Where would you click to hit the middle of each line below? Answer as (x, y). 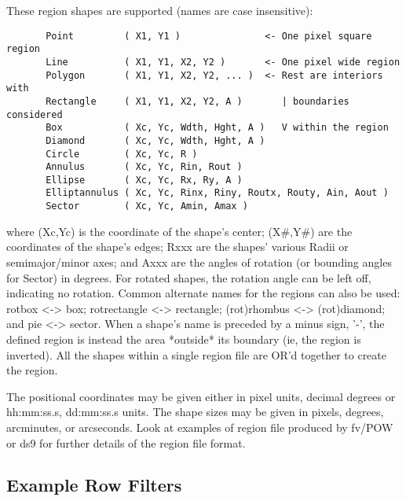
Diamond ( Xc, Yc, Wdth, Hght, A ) (155, 140)
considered (35, 114)
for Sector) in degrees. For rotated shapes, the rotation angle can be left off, (189, 277)
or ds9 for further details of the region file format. (126, 442)
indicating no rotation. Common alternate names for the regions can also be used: (203, 293)
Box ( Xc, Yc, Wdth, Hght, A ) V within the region (217, 128)
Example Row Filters (94, 485)
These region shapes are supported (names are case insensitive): (160, 10)
